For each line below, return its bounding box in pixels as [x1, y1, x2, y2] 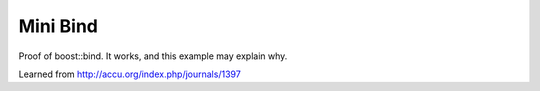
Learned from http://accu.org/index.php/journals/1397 [18, 68, 242, 80]
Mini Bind [18, 15, 99, 37]
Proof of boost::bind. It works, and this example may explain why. [18, 50, 288, 62]
